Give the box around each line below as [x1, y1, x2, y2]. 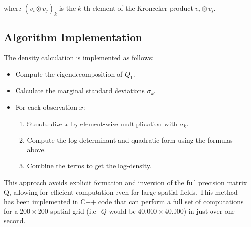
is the [59, 3, 76, 13]
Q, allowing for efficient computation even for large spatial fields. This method [4, 186, 238, 197]
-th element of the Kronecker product [81, 3, 193, 13]
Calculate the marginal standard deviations [15, 85, 145, 96]
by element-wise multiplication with [71, 118, 177, 128]
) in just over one [183, 206, 235, 216]
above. [27, 144, 46, 154]
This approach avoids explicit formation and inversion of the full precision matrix [4, 177, 247, 187]
